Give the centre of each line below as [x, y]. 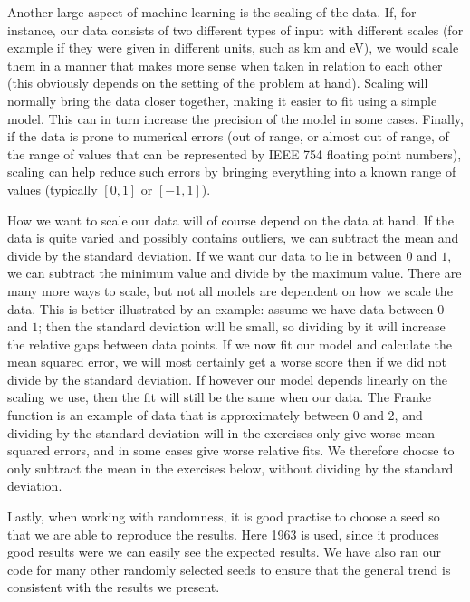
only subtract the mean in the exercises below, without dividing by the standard [230, 468]
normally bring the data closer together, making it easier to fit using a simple [222, 100]
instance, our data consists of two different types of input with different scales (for [235, 29]
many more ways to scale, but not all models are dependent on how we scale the [230, 290]
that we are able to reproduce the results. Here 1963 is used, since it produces [223, 534]
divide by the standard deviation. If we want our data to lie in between [205, 255]
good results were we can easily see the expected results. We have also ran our [224, 552]
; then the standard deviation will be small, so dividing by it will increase [242, 326]
